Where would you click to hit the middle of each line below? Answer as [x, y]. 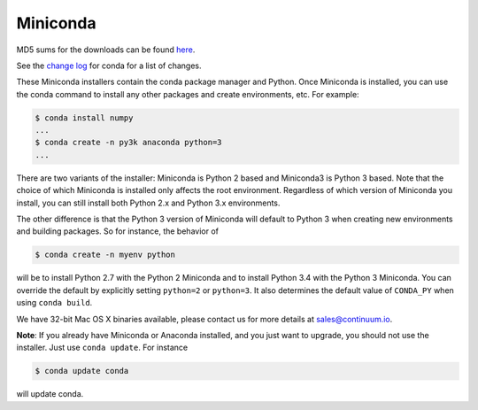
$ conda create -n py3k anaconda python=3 [128, 143]
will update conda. [50, 394]
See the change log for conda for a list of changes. [109, 66]
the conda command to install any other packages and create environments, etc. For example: [188, 94]
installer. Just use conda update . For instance [102, 348]
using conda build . [54, 303]
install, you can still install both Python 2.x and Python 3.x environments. [148, 203]
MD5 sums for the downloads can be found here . [106, 50]
